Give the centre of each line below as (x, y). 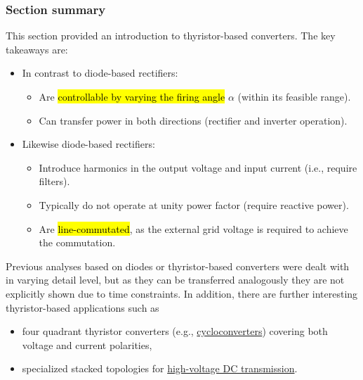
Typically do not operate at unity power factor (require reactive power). (194, 204)
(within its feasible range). (294, 96)
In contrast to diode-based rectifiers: (100, 73)
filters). (54, 181)
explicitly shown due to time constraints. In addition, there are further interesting (182, 293)
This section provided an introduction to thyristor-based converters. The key (171, 36)
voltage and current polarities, (87, 344)
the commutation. (77, 242)
